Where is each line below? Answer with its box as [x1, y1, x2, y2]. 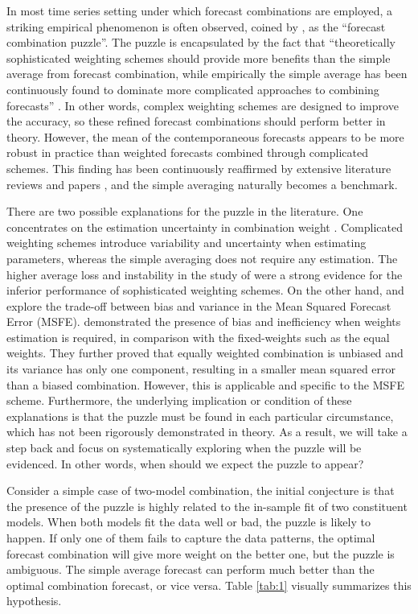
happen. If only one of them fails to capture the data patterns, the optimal [6, 530, 375, 546]
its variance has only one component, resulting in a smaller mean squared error [6, 361, 396, 377]
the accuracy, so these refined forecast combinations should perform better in [6, 113, 386, 130]
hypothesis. [6, 592, 62, 609]
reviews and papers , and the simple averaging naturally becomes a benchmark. [6, 175, 398, 192]
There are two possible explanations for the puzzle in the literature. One [6, 203, 363, 220]
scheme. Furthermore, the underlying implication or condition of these [6, 392, 352, 409]
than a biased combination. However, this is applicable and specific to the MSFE [6, 376, 405, 393]
